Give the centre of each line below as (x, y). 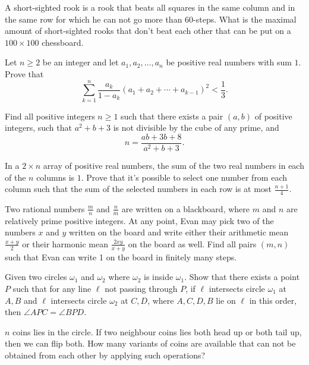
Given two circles (36, 277)
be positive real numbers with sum (229, 62)
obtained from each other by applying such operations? (105, 355)
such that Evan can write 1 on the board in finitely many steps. (121, 257)
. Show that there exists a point (242, 277)
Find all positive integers (50, 116)
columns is (56, 177)
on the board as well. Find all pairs (192, 243)
